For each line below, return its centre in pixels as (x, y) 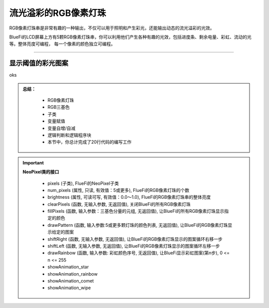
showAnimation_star (68, 267)
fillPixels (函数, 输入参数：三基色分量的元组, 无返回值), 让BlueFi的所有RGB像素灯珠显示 (136, 211)
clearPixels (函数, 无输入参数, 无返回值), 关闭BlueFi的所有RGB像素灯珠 (119, 204)
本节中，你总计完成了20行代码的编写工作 (90, 142)
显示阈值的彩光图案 (39, 63)
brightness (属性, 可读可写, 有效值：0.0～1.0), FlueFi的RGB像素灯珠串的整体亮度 (129, 197)
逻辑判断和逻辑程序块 (69, 135)
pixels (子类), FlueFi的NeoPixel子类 (83, 183)
